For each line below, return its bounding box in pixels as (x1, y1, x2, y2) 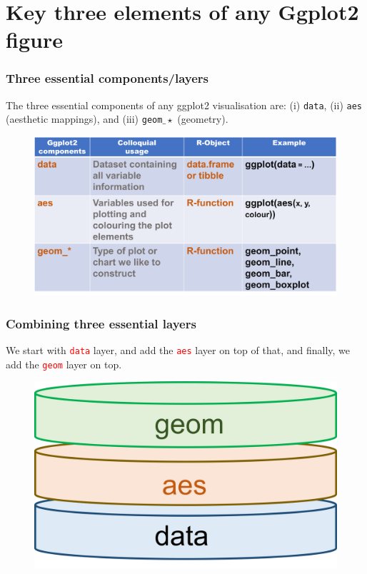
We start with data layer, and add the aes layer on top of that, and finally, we (6, 343, 351, 358)
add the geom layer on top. (6, 356, 122, 371)
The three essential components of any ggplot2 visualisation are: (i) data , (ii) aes (6, 97, 362, 112)
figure (6, 25, 63, 54)
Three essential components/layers (6, 69, 209, 87)
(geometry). (177, 111, 228, 126)
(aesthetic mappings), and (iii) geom (6, 111, 163, 126)
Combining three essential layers (6, 314, 196, 332)
